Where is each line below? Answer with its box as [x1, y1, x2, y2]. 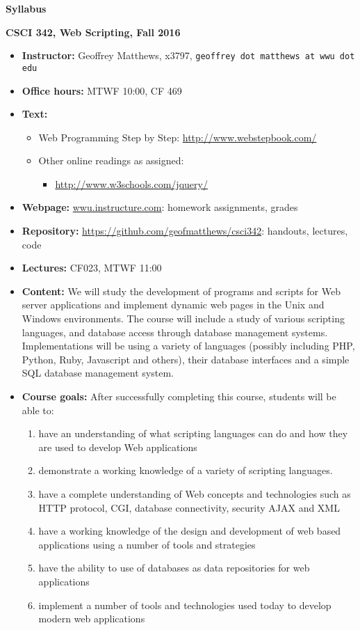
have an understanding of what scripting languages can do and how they [38, 426, 348, 441]
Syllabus [6, 1, 47, 15]
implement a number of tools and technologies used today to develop [38, 597, 332, 612]
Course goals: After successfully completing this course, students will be [22, 389, 336, 403]
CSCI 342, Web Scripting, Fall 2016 [6, 24, 181, 39]
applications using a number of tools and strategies [38, 537, 256, 551]
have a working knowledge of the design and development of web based [38, 523, 341, 538]
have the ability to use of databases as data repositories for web [38, 560, 310, 575]
